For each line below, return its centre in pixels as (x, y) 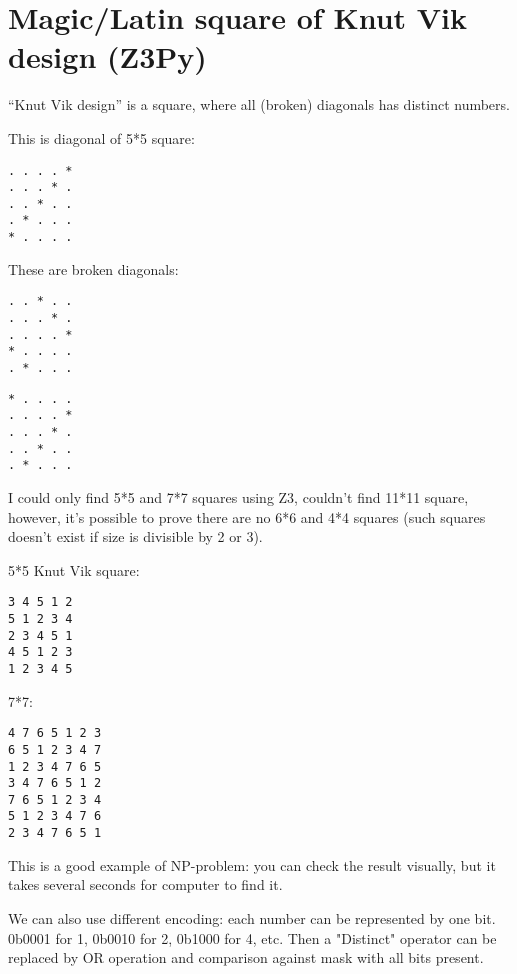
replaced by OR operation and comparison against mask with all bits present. (246, 957)
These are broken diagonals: (93, 268)
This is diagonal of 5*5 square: (101, 137)
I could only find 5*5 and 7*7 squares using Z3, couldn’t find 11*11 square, (238, 496)
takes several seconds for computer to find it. (145, 884)
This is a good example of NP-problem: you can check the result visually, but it (252, 864)
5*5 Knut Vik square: (74, 569)
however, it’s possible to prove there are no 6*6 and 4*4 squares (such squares (247, 516)
